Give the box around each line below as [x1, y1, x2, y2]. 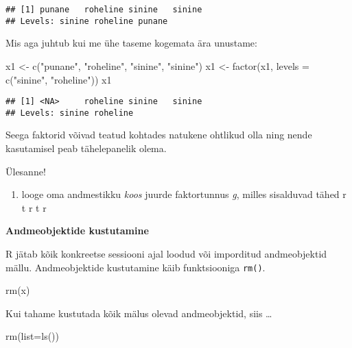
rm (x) [5, 283, 30, 297]
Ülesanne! [5, 164, 46, 178]
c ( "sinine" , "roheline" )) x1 [5, 72, 112, 86]
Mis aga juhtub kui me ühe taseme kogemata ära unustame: [5, 36, 257, 50]
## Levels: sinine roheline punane [5, 16, 168, 26]
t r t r [21, 200, 47, 214]
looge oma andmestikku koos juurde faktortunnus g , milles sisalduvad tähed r [21, 187, 347, 201]
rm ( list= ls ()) [5, 329, 60, 343]
